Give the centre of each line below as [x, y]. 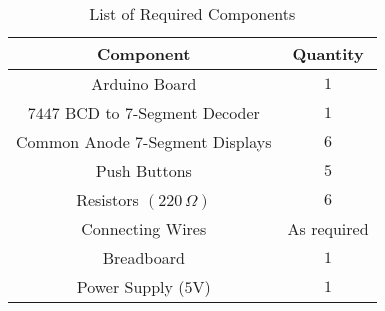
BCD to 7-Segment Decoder [162, 112]
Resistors [107, 199]
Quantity [328, 53]
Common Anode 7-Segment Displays [144, 141]
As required [328, 228]
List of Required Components [192, 13]
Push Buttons [143, 170]
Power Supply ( [130, 286]
